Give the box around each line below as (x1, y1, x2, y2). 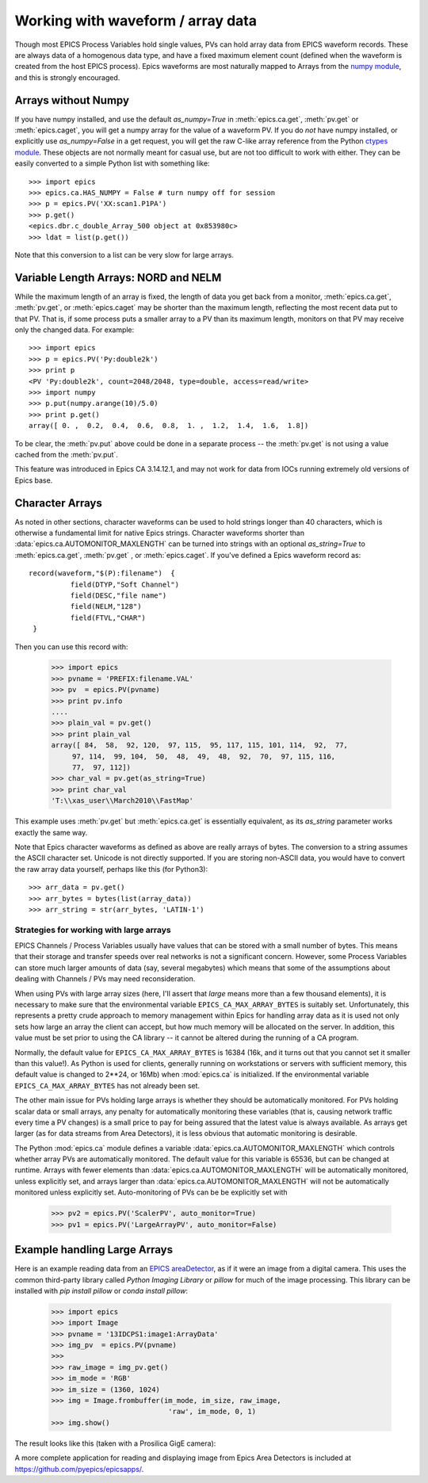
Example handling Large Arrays (14, 1243, 174, 1256)
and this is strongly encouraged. (14, 72, 120, 82)
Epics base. (14, 476, 53, 485)
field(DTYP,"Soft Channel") (70, 579, 180, 589)
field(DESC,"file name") (70, 591, 167, 600)
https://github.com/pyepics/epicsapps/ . (14, 1464, 144, 1473)
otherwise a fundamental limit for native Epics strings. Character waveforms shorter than (14, 528, 305, 537)
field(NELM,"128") (70, 602, 142, 611)
